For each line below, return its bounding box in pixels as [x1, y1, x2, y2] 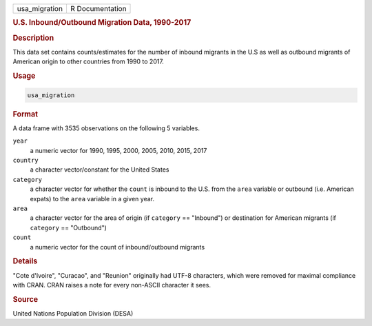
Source [12, 294, 39, 304]
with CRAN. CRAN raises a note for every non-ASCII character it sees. [12, 281, 211, 289]
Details [12, 256, 38, 266]
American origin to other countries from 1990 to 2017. [12, 57, 165, 65]
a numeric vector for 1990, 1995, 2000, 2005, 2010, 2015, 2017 [30, 146, 207, 154]
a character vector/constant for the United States [30, 165, 169, 174]
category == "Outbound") [30, 223, 107, 232]
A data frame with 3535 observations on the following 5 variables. [12, 124, 200, 132]
